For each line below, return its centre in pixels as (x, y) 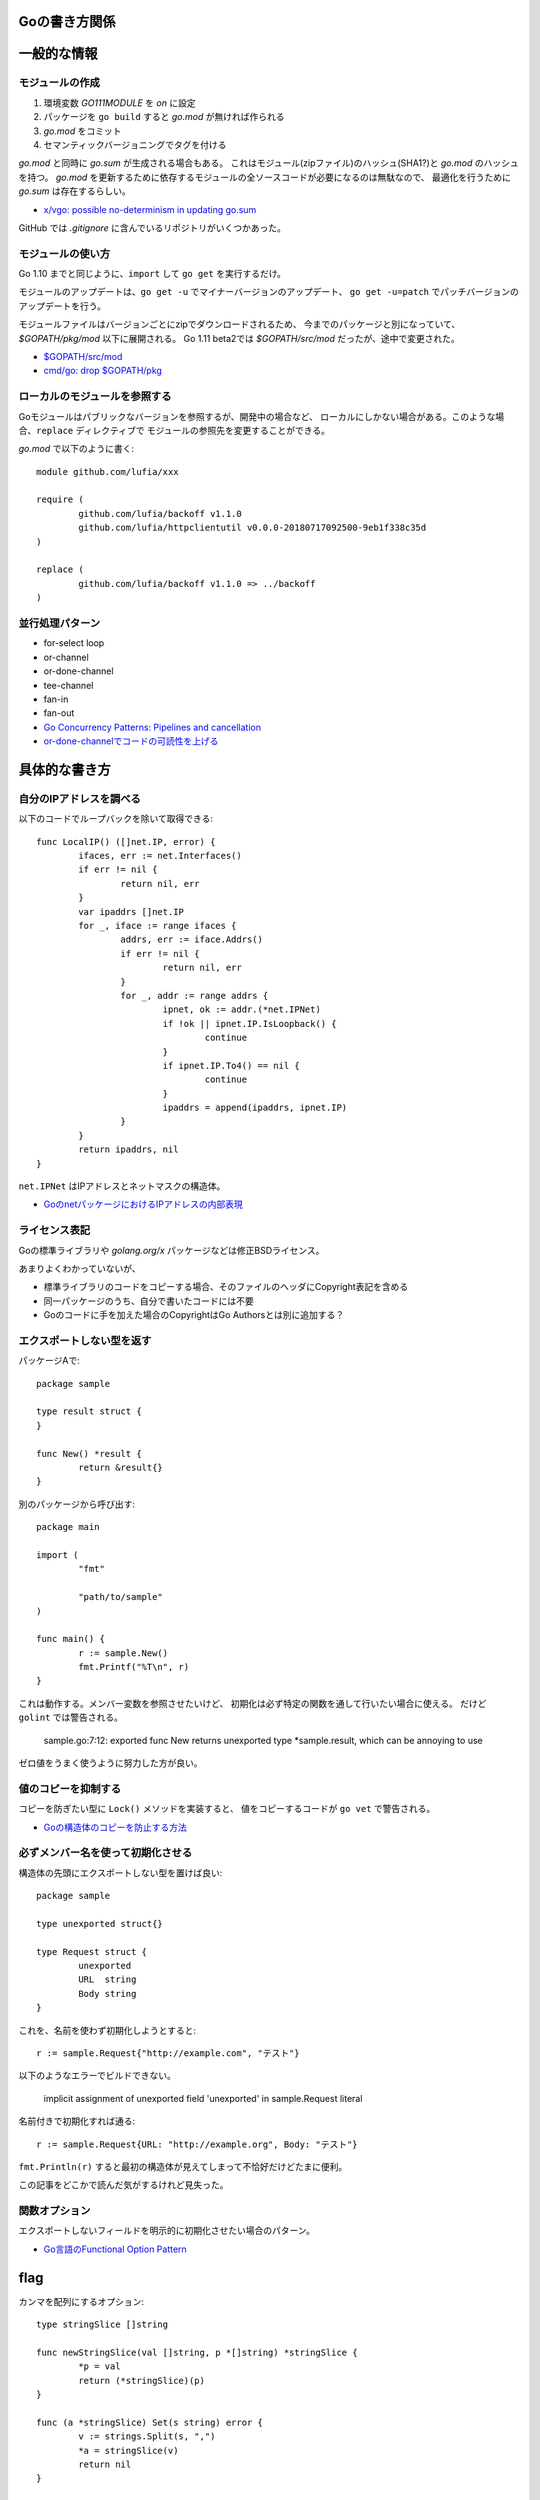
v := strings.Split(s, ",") (147, 2436)
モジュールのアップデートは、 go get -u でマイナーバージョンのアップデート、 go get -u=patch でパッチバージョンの (268, 292)
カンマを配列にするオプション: (81, 2301)
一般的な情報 (58, 53)
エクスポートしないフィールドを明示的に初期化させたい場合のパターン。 (166, 2231)
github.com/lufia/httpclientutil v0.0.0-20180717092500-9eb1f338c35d (252, 528)
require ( (60, 499)
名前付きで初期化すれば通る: (77, 2121)
